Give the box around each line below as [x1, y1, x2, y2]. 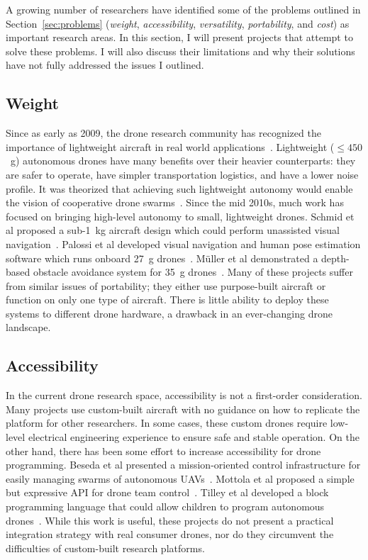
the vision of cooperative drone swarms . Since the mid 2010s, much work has [6, 195, 344, 210]
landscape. [6, 320, 51, 335]
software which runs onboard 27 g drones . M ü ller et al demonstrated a [6, 250, 318, 265]
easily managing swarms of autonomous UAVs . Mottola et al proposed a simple [6, 471, 355, 486]
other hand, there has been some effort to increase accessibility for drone [6, 443, 321, 458]
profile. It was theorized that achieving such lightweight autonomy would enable [6, 181, 353, 196]
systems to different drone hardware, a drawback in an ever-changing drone [6, 306, 333, 320]
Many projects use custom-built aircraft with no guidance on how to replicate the [6, 401, 360, 416]
